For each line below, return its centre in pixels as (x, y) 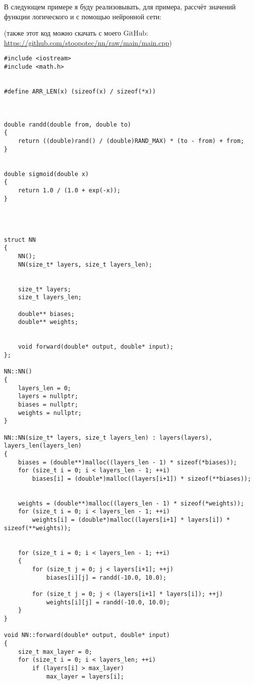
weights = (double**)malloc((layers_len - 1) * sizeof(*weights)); (131, 503)
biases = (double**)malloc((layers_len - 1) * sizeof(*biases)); (127, 462)
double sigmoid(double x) (46, 174)
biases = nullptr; (48, 404)
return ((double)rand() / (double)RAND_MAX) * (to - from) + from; (131, 141)
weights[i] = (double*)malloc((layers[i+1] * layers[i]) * (131, 520)
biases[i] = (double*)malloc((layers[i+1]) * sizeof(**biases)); (142, 479)
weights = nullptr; (50, 413)
